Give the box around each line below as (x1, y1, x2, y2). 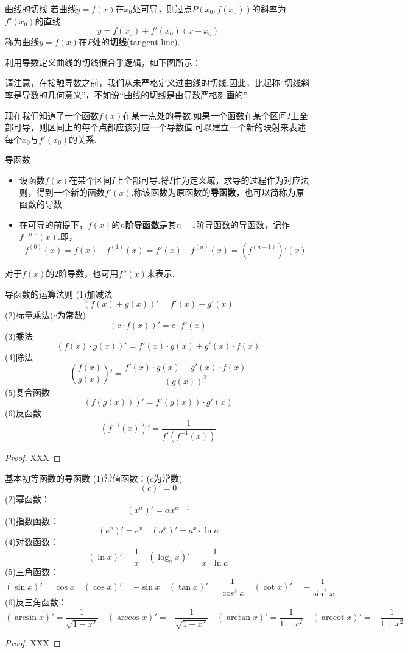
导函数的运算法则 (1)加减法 (5, 287, 113, 300)
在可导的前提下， (19, 218, 88, 230)
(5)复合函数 (5, 385, 50, 398)
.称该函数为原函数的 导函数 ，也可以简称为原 (131, 185, 304, 198)
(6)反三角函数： (5, 596, 67, 608)
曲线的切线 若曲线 (5, 2, 76, 15)
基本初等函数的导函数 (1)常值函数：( (5, 471, 150, 484)
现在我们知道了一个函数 (5, 109, 99, 121)
